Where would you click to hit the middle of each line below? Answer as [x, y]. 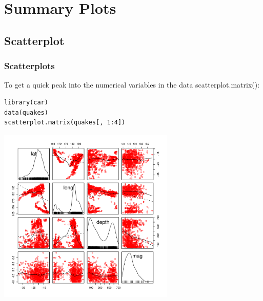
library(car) [26, 102]
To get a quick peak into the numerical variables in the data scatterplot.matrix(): [132, 85]
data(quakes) [26, 112]
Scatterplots [29, 66]
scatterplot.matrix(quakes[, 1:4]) [65, 123]
